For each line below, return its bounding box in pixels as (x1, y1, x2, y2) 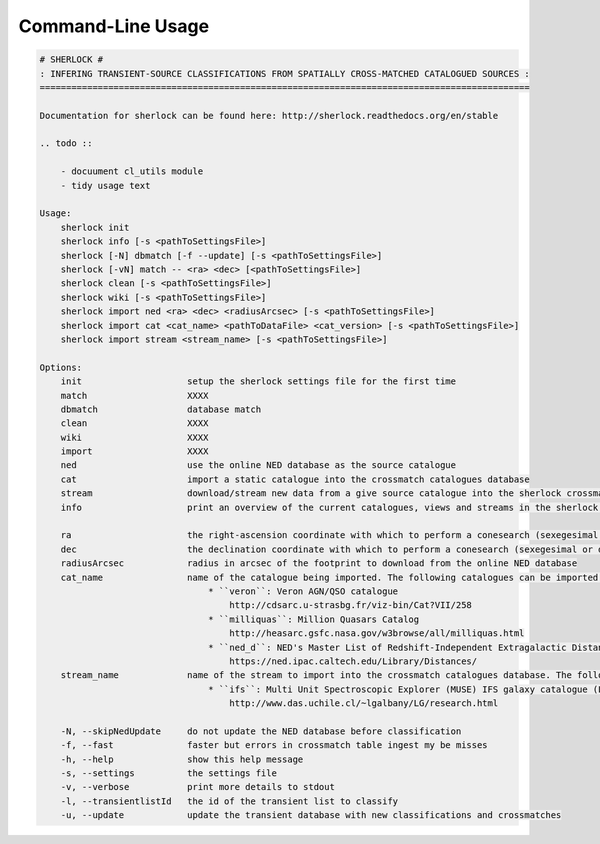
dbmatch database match (60, 403, 262, 415)
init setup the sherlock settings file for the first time (60, 376, 457, 387)
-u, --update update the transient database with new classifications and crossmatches (60, 810, 562, 821)
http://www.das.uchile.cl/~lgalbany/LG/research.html (229, 698, 499, 709)
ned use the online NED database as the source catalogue (60, 460, 457, 471)
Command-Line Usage (18, 15, 210, 37)
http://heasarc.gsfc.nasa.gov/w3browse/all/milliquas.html (229, 628, 525, 639)
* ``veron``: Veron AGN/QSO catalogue (208, 585, 399, 597)
